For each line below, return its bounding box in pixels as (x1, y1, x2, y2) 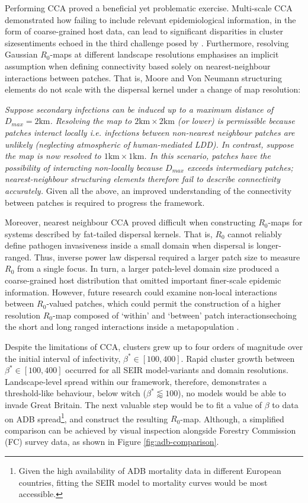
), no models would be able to (178, 387, 286, 399)
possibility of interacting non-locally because (5, 161, 163, 173)
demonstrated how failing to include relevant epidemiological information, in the (5, 13, 296, 26)
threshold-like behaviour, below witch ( (5, 387, 146, 399)
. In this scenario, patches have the (144, 149, 271, 162)
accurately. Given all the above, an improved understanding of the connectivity (5, 184, 292, 196)
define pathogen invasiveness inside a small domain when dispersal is (5, 239, 254, 251)
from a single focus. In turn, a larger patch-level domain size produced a (17, 262, 280, 275)
